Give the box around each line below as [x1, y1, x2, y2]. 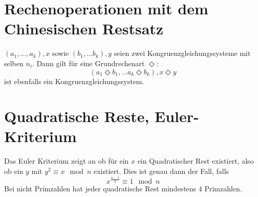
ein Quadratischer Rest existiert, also [137, 155, 254, 166]
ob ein [4, 166, 24, 176]
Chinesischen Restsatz [4, 18, 164, 39]
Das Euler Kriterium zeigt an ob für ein [4, 155, 129, 166]
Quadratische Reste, [4, 106, 149, 127]
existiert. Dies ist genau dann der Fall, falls [94, 166, 229, 176]
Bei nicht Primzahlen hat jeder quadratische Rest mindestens [4, 183, 197, 193]
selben [4, 57, 24, 68]
